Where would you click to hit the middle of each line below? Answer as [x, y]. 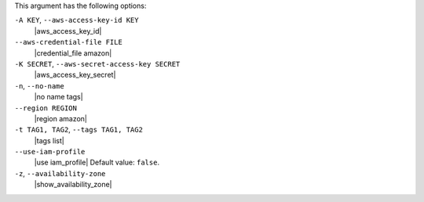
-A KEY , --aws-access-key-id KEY [77, 20]
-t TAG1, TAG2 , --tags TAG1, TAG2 [79, 130]
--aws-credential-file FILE [69, 42]
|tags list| [49, 140]
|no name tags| [58, 97]
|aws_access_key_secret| [75, 75]
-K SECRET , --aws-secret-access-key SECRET [97, 63]
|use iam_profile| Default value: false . [97, 162]
